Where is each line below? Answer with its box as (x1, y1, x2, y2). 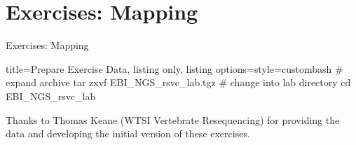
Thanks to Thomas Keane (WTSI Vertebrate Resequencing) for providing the (6, 112, 340, 127)
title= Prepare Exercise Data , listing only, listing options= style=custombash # (6, 61, 343, 76)
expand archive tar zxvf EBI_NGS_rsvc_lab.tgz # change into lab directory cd (6, 75, 351, 90)
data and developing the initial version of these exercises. (6, 126, 250, 141)
